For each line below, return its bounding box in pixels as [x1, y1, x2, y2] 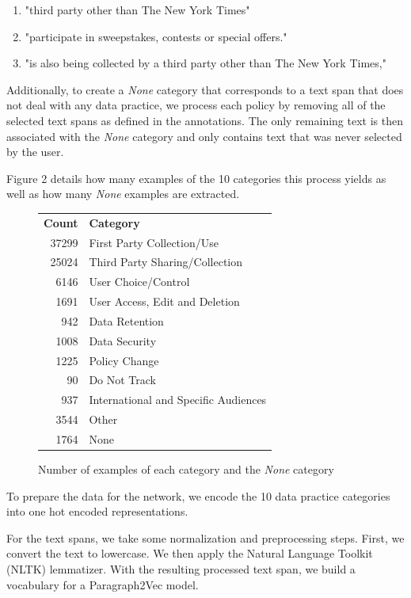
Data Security [89, 332, 157, 349]
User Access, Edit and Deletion [89, 293, 240, 310]
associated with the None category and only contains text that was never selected [6, 128, 402, 144]
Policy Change [89, 352, 159, 368]
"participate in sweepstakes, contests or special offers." [25, 28, 287, 44]
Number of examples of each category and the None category [38, 461, 334, 478]
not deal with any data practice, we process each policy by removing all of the [6, 97, 386, 113]
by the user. [6, 143, 64, 160]
